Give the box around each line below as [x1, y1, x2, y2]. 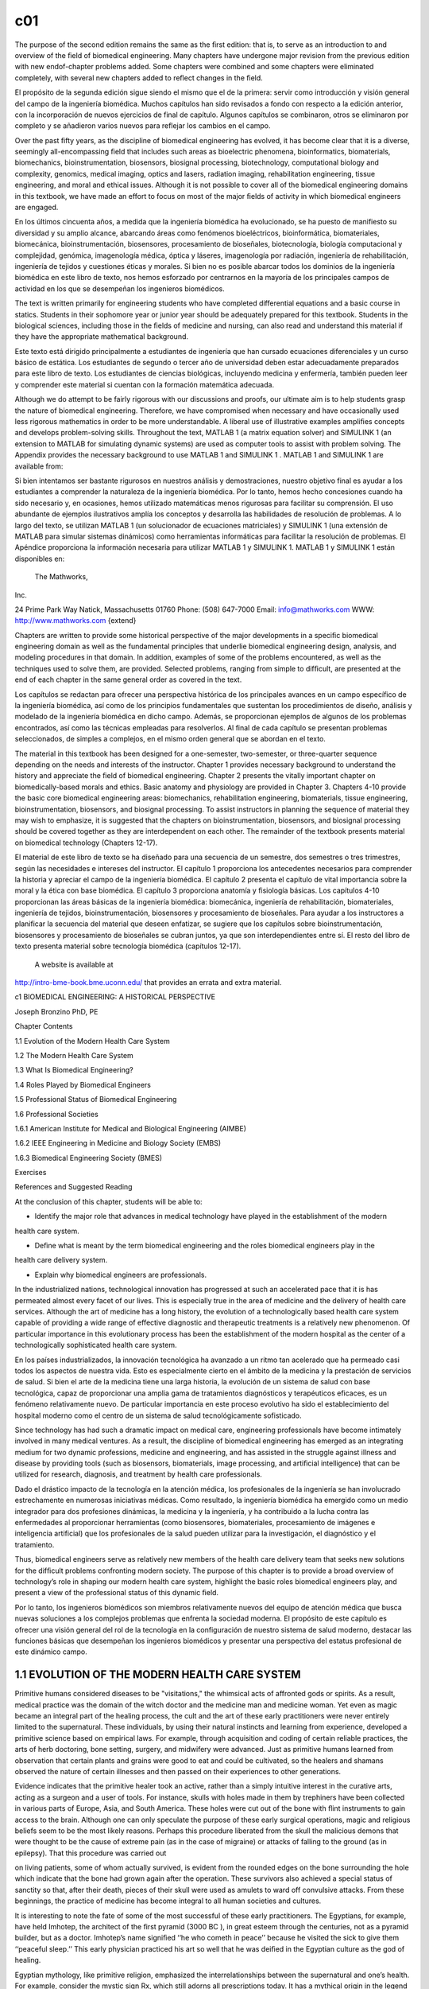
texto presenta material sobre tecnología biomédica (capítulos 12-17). [14, 941, 242, 951]
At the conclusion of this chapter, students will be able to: [14, 1197, 203, 1206]
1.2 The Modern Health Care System [14, 1050, 134, 1060]
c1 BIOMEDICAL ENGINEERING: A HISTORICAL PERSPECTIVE [14, 992, 216, 1002]
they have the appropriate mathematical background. [14, 332, 189, 341]
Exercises [14, 1168, 47, 1177]
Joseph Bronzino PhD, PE [14, 1006, 99, 1016]
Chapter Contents [14, 1022, 73, 1031]
